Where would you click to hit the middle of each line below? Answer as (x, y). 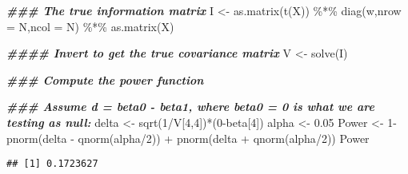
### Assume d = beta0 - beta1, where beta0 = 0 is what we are (190, 107)
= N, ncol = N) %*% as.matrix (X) (90, 26)
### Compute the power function (105, 79)
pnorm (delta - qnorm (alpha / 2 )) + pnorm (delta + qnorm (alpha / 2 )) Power (188, 138)
